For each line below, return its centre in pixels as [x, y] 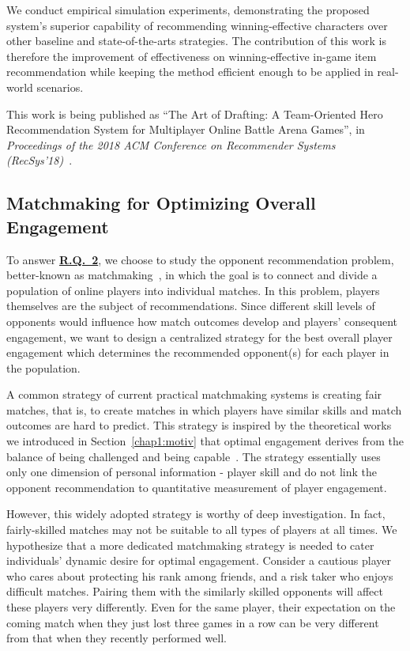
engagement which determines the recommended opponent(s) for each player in [198, 352]
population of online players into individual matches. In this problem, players [193, 290]
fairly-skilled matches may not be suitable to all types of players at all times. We [202, 530]
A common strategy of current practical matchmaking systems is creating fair [194, 394]
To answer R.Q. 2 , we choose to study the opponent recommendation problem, [200, 259]
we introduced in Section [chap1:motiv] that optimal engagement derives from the [205, 441]
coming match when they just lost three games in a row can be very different [193, 622]
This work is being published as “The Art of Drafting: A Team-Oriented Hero [195, 114]
